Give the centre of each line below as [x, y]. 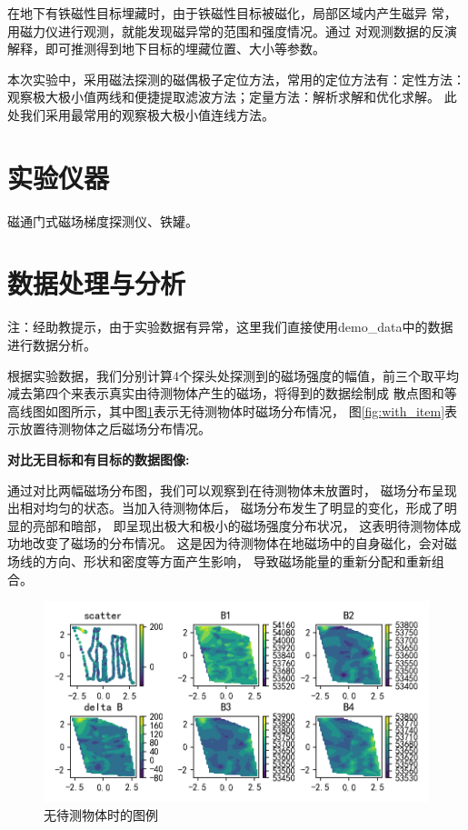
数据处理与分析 [97, 283]
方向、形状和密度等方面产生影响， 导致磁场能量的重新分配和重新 [238, 560]
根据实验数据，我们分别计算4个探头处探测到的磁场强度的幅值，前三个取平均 [233, 375]
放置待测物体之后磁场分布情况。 [115, 429]
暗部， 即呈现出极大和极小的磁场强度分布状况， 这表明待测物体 [259, 525]
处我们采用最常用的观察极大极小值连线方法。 [141, 114]
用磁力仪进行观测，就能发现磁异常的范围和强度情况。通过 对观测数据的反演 [232, 30]
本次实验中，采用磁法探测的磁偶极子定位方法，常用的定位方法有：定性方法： [236, 79]
